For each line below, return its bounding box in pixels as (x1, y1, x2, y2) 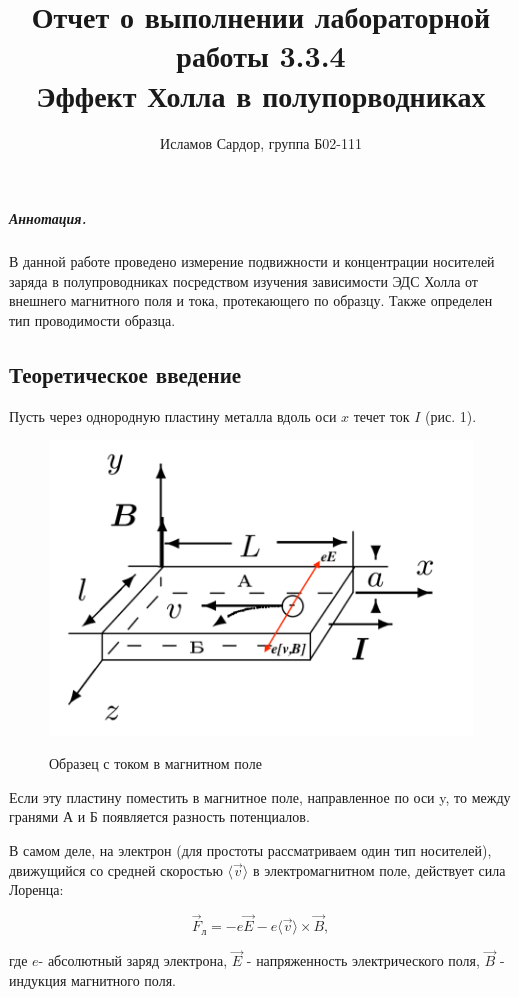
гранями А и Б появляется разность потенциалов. (9, 806, 310, 827)
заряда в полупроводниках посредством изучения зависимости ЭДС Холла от (9, 270, 478, 291)
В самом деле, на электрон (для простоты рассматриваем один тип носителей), (9, 840, 492, 861)
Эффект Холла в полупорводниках (36, 74, 486, 115)
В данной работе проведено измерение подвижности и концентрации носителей (9, 251, 495, 272)
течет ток (353, 405, 410, 426)
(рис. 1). (424, 405, 477, 426)
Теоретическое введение (9, 358, 242, 389)
